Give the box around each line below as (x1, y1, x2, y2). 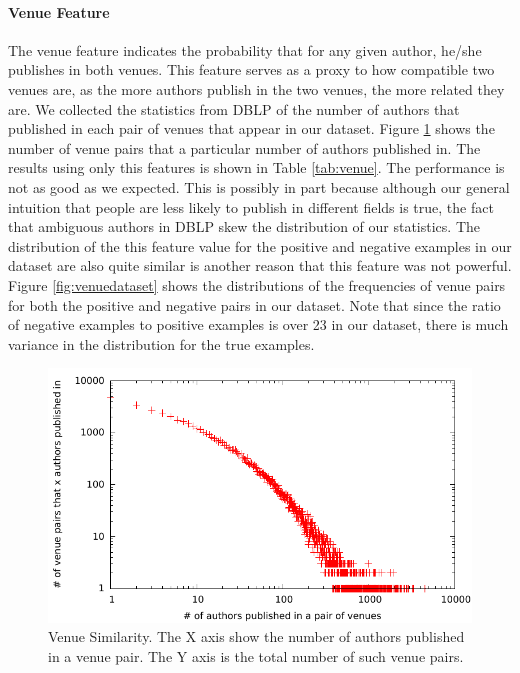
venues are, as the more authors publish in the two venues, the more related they (8, 78, 505, 99)
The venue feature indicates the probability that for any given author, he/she (8, 39, 482, 60)
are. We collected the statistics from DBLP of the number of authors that (8, 98, 460, 119)
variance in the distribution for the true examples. (8, 333, 315, 354)
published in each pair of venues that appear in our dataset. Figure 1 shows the (8, 118, 495, 139)
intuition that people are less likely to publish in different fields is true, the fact (8, 196, 494, 217)
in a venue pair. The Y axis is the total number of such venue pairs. (48, 645, 464, 666)
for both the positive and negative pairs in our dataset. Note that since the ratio (8, 294, 501, 315)
